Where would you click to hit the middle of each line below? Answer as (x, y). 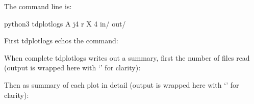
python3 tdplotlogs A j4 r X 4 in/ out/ (65, 23)
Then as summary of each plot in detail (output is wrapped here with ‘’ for (122, 84)
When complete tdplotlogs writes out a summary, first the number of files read (127, 57)
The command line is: (38, 6)
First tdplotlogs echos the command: (61, 41)
